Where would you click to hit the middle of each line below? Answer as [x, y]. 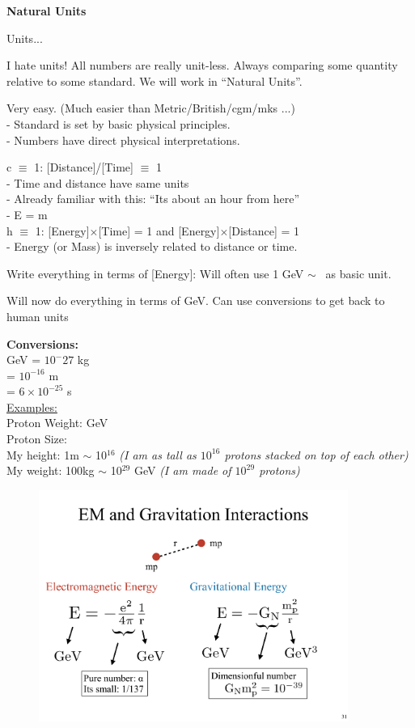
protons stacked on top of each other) [316, 454]
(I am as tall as [158, 454]
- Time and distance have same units [98, 182]
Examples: [32, 406]
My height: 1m [43, 454]
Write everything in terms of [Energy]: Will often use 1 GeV [155, 273]
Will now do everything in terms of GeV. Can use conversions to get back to [196, 301]
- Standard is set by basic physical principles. [119, 123]
